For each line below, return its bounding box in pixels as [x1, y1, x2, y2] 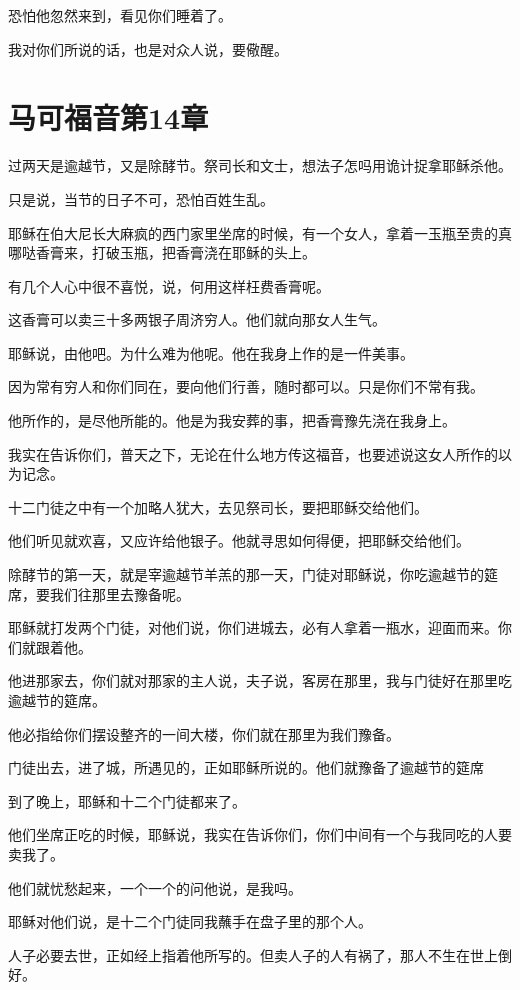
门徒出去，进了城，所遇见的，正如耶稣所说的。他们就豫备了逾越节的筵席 [8, 757, 484, 778]
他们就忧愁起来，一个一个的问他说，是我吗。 [8, 877, 302, 898]
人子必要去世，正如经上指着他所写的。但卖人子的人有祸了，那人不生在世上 [8, 944, 498, 965]
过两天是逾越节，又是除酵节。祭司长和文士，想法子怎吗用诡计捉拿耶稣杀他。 [8, 155, 512, 176]
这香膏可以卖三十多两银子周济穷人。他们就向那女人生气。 [8, 309, 386, 330]
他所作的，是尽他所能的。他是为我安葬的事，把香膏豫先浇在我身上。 [8, 410, 456, 431]
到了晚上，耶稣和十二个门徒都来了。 [8, 790, 246, 811]
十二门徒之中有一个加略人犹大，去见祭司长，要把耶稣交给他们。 [8, 496, 428, 517]
